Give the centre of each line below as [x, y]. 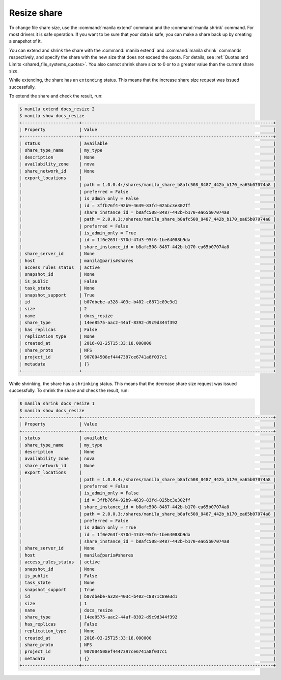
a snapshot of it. [25, 41]
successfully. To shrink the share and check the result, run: [69, 390]
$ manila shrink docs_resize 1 [57, 404]
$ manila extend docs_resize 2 [57, 109]
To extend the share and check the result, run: [56, 96]
